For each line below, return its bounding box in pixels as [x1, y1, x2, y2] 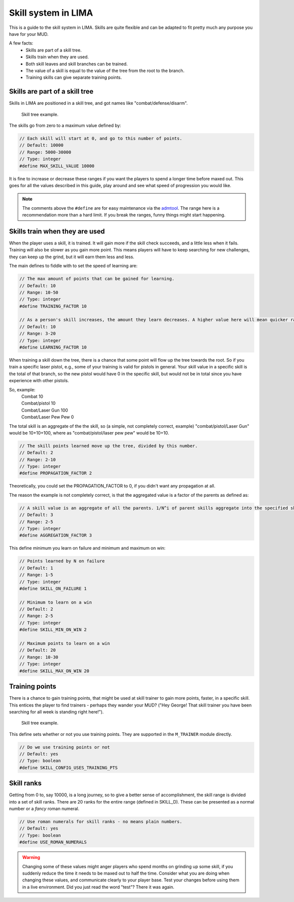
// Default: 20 [19, 647, 56, 653]
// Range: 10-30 [19, 654, 59, 660]
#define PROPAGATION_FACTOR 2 [19, 470, 92, 476]
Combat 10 [21, 393, 44, 399]
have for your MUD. [9, 31, 49, 37]
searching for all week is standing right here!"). [9, 708, 104, 715]
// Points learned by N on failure [19, 559, 105, 564]
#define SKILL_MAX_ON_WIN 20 [19, 668, 90, 674]
